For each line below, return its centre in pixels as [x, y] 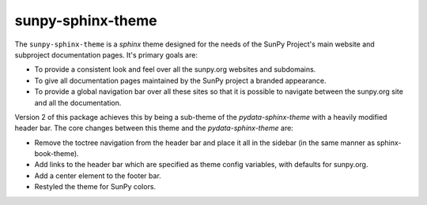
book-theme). [57, 154]
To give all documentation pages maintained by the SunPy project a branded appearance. [181, 80]
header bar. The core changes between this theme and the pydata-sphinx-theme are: [154, 128]
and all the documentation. [78, 102]
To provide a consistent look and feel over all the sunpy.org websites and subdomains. [175, 69]
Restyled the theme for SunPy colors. [95, 187]
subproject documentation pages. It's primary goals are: [106, 54]
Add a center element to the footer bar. [98, 175]
